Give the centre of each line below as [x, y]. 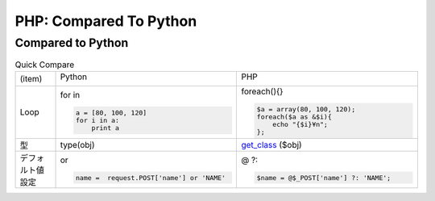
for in [70, 95]
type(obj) [78, 144]
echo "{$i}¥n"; [300, 124]
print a [106, 128]
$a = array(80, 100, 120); [306, 109]
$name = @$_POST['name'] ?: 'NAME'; [324, 178]
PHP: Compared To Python [106, 21]
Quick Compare [45, 65]
